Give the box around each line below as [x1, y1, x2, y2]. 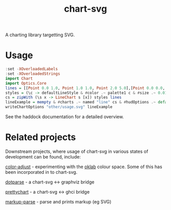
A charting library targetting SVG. [5, 32, 75, 38]
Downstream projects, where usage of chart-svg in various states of [5, 148, 149, 154]
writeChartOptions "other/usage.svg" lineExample [5, 104, 113, 110]
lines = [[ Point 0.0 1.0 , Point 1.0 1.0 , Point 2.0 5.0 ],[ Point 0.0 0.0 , [5, 85, 165, 91]
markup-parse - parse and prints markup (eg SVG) [5, 198, 112, 204]
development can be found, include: [5, 153, 81, 160]
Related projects [5, 132, 76, 143]
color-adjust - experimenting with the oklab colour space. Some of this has [5, 164, 162, 170]
